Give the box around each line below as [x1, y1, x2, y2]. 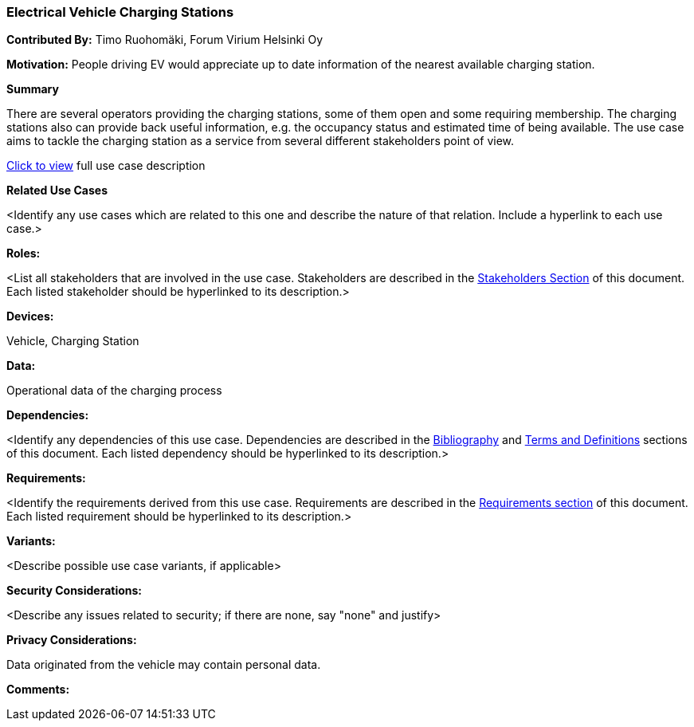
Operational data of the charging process [6, 383, 222, 398]
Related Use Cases [6, 183, 108, 198]
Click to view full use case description [6, 159, 206, 173]
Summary [6, 82, 59, 96]
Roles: [6, 246, 41, 261]
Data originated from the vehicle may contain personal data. [6, 658, 321, 672]
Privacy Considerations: [6, 633, 137, 647]
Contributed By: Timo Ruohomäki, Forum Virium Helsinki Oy [6, 33, 323, 47]
